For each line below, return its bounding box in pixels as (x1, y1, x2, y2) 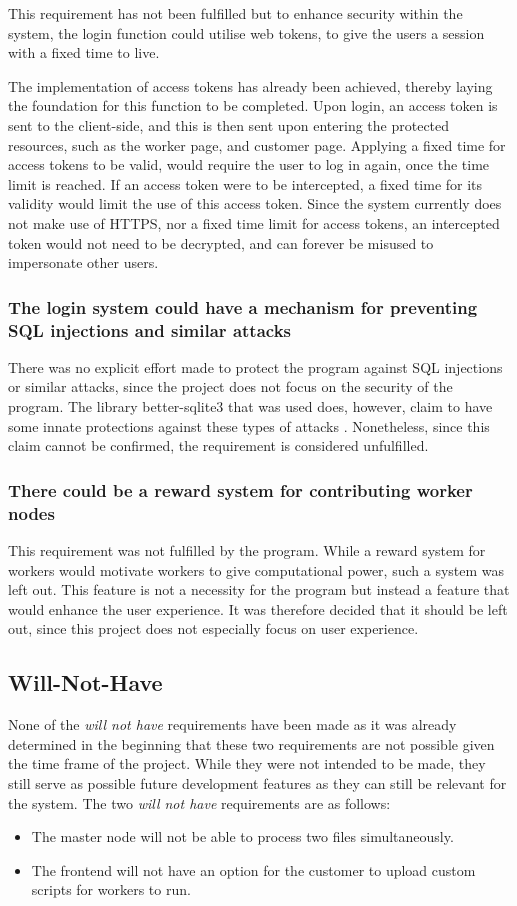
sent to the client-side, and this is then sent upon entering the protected (8, 114, 450, 135)
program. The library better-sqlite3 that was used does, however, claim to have (8, 396, 493, 417)
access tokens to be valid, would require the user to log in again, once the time (8, 154, 490, 175)
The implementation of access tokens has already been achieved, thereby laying (8, 75, 493, 96)
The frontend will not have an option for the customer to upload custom (31, 859, 476, 880)
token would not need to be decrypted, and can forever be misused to (8, 232, 434, 253)
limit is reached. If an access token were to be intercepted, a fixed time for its (8, 173, 483, 194)
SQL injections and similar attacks (8, 317, 291, 342)
